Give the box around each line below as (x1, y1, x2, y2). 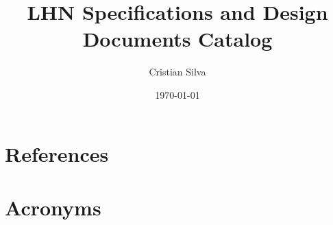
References (5, 139, 109, 167)
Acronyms (5, 193, 101, 221)
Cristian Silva (149, 64, 206, 79)
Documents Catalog (82, 25, 273, 53)
